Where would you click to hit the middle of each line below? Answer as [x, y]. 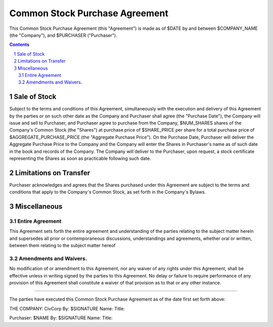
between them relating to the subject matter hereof [62, 246]
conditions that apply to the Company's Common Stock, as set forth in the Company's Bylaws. [108, 192]
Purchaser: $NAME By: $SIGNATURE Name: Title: [61, 318]
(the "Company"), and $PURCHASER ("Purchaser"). [63, 35]
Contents [19, 45]
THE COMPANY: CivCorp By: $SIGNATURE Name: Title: [67, 308]
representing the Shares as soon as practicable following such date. [80, 158]
